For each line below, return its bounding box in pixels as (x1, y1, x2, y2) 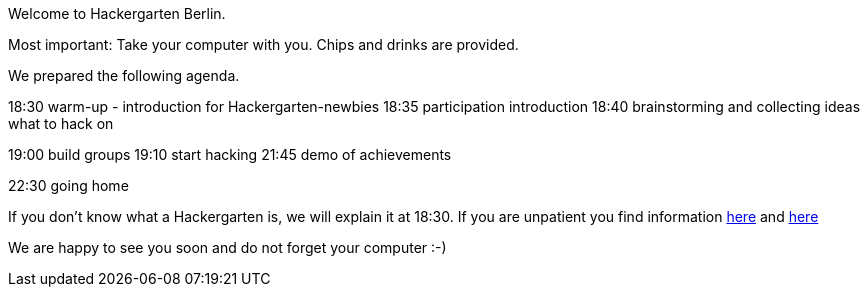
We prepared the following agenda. (8, 67, 240, 84)
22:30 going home (8, 177, 129, 194)
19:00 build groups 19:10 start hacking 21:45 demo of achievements (8, 146, 452, 163)
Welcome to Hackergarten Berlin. (8, 5, 226, 22)
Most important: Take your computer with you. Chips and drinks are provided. (8, 36, 519, 53)
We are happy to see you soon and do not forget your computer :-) (8, 239, 447, 256)
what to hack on (8, 115, 114, 132)
